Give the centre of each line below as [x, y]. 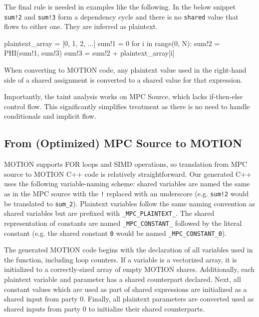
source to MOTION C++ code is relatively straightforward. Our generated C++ [128, 174]
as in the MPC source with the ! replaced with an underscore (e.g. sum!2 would [126, 193]
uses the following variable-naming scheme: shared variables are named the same [127, 184]
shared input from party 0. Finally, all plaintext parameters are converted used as [129, 299]
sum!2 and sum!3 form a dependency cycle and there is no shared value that [121, 16]
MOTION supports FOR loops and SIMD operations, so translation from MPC [126, 164]
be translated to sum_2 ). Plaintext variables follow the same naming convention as [130, 203]
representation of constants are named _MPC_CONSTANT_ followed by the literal [123, 223]
